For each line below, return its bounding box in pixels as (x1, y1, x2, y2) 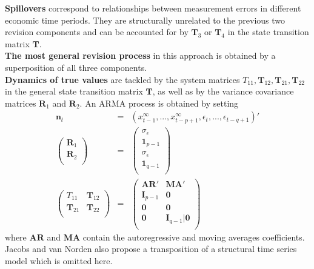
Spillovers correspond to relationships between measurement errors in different (5, 2, 301, 14)
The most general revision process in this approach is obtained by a (5, 49, 276, 62)
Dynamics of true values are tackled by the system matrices (5, 73, 240, 85)
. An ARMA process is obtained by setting (79, 96, 239, 109)
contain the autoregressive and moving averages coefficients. (82, 230, 305, 243)
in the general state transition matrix (5, 85, 143, 98)
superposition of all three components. (5, 61, 147, 73)
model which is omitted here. (5, 254, 113, 267)
